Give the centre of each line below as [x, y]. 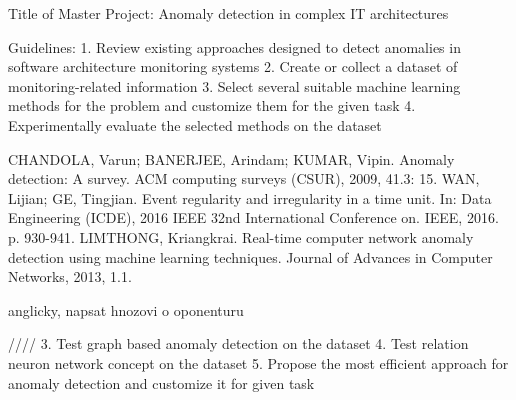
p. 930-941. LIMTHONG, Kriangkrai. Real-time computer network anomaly [241, 236]
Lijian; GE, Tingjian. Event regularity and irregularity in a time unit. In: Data [250, 197]
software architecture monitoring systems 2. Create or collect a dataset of [233, 66]
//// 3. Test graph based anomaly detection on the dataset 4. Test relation [238, 343]
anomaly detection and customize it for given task [161, 382]
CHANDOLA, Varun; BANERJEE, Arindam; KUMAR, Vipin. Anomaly [231, 158]
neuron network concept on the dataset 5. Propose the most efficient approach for [258, 362]
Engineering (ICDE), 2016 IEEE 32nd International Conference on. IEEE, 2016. [253, 217]
